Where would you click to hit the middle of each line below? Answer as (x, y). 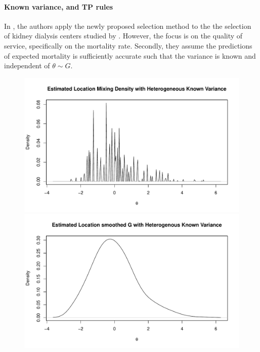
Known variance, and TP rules (59, 6)
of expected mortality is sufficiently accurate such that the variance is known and (130, 55)
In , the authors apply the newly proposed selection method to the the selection (128, 26)
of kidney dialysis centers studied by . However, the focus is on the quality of (123, 36)
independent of (27, 65)
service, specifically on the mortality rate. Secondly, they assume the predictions (128, 45)
